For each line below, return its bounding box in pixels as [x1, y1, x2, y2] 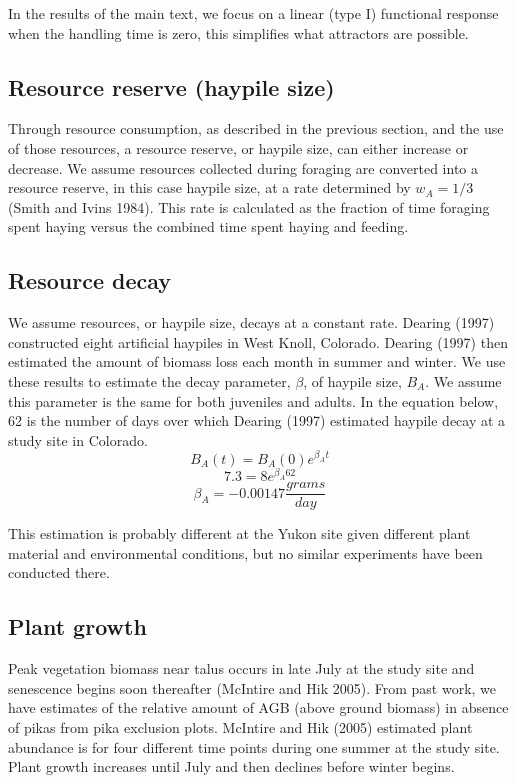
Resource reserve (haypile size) [8, 71, 335, 102]
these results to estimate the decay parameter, [8, 370, 291, 391]
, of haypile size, [303, 370, 402, 391]
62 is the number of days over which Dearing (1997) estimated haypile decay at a [8, 410, 506, 431]
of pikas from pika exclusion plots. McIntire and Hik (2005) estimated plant [8, 717, 473, 738]
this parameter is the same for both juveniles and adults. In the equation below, [8, 390, 499, 411]
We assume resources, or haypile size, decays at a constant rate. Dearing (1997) [8, 312, 495, 333]
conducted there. [8, 562, 110, 583]
